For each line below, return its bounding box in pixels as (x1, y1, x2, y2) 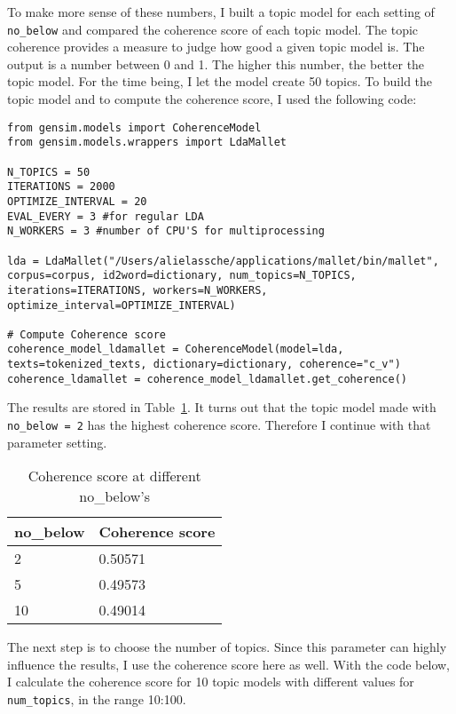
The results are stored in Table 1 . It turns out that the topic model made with (7, 398, 436, 416)
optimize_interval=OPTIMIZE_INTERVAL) (7, 298, 236, 312)
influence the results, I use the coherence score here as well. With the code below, (7, 654, 451, 673)
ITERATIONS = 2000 (7, 180, 115, 194)
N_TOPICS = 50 (7, 165, 90, 178)
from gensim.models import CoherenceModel (7, 121, 262, 134)
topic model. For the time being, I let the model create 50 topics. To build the (7, 72, 433, 91)
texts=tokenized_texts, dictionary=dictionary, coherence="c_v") (7, 358, 401, 371)
